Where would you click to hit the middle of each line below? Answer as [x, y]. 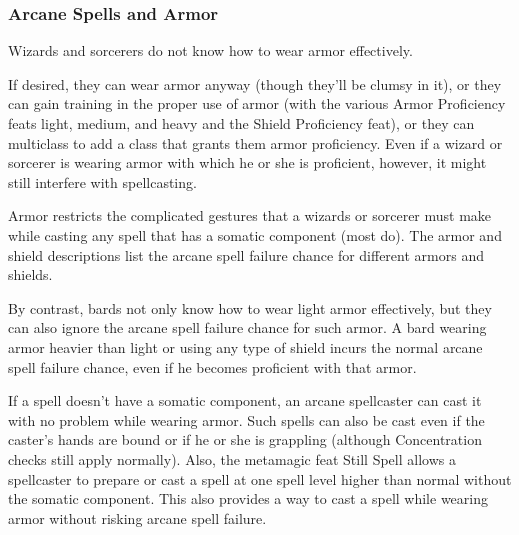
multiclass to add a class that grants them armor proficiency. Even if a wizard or [255, 142]
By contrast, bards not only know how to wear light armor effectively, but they [250, 307]
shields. [30, 274]
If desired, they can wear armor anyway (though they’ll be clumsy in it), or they [255, 83]
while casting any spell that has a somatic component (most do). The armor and [255, 234]
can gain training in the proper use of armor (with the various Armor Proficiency [257, 103]
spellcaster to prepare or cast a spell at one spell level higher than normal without [260, 478]
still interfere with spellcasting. [102, 181]
